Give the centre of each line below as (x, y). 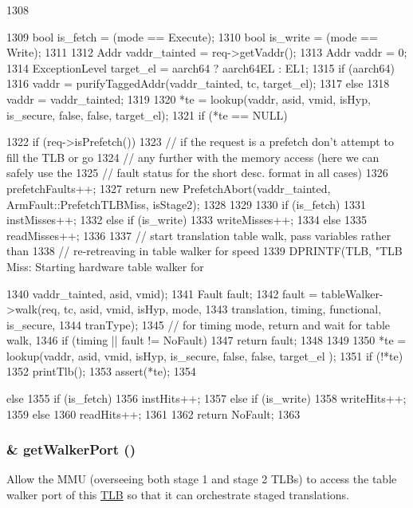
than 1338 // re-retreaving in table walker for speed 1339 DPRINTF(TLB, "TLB (205, 251)
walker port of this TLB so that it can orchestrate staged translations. (178, 495)
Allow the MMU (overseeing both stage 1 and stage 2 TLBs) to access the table (202, 479)
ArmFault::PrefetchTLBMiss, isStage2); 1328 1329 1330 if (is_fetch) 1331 (187, 204)
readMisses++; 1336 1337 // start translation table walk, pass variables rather (199, 235)
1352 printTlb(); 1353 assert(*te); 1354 (101, 371)
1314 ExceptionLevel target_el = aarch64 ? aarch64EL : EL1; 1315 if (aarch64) (201, 67)
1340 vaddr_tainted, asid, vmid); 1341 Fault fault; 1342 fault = (162, 293)
